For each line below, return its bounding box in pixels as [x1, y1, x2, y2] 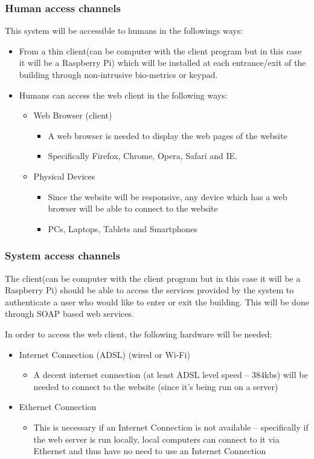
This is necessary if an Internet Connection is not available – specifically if [33, 420, 309, 433]
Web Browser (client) [33, 109, 112, 122]
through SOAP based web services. [5, 307, 134, 320]
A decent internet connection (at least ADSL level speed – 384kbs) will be [33, 368, 308, 381]
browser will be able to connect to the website [48, 202, 218, 215]
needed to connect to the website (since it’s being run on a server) [33, 380, 278, 392]
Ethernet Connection [19, 400, 97, 413]
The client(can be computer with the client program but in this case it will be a [5, 272, 301, 284]
